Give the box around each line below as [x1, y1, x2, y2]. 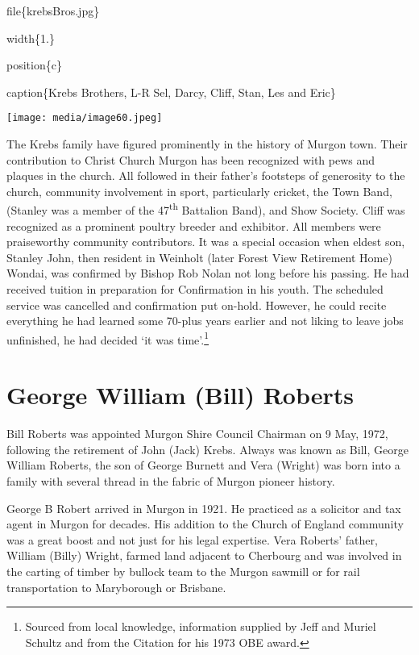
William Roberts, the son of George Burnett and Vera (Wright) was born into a [6, 457, 400, 474]
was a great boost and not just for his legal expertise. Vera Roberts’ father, [6, 531, 378, 548]
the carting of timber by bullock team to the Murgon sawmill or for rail [6, 562, 360, 579]
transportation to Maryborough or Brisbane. [6, 578, 226, 595]
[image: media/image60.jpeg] [6, 112, 163, 124]
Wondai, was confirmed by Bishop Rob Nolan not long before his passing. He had [6, 265, 409, 282]
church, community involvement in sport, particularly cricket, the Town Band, [6, 182, 392, 199]
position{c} [6, 56, 62, 73]
